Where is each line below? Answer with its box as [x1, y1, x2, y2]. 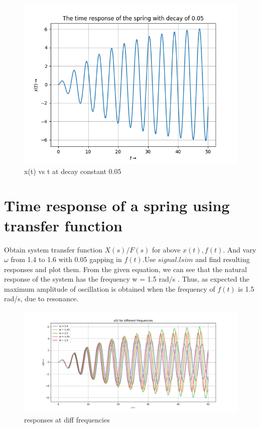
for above [152, 244, 181, 254]
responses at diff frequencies [24, 414, 110, 425]
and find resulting [195, 254, 250, 265]
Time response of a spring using [4, 195, 230, 216]
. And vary [223, 244, 256, 254]
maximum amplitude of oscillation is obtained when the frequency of [4, 283, 215, 294]
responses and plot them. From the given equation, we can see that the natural [4, 264, 247, 274]
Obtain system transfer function [4, 244, 102, 254]
